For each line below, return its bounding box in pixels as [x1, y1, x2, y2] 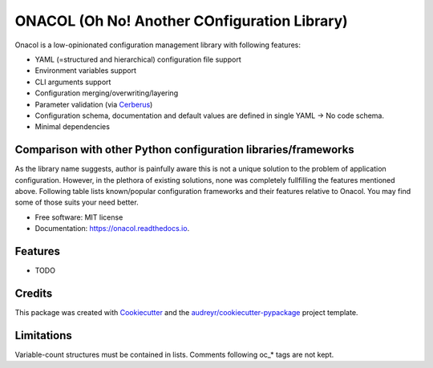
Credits [14, 286, 53, 300]
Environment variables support [34, 66, 136, 75]
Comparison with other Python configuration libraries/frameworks [14, 143, 354, 156]
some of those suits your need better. [14, 197, 140, 208]
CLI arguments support [34, 77, 111, 87]
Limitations [14, 329, 72, 342]
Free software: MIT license [34, 212, 123, 222]
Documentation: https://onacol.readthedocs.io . [34, 224, 190, 233]
